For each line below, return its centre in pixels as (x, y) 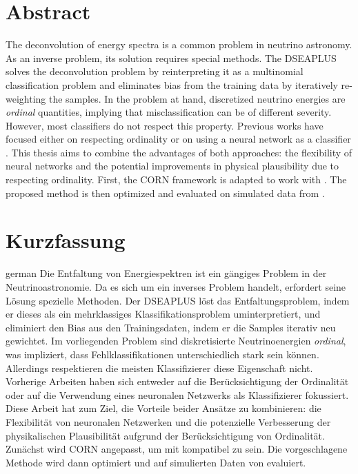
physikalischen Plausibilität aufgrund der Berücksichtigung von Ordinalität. (165, 435)
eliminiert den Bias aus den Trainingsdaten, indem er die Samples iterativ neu (171, 327)
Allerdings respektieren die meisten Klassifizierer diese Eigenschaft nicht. (159, 368)
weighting (26, 98)
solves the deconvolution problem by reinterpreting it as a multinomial (155, 71)
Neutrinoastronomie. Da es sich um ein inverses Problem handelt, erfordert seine (176, 286)
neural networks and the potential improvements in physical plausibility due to (172, 166)
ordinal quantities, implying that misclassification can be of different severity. (169, 112)
